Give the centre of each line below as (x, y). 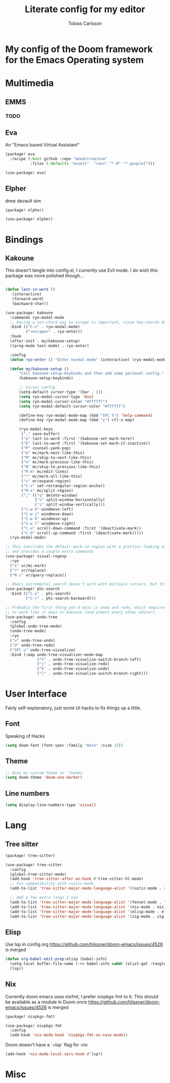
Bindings (24, 240)
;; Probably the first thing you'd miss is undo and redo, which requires (86, 607)
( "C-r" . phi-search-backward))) (61, 599)
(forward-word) (28, 299)
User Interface (36, 694)
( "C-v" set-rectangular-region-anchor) (63, 486)
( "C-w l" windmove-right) (48, 523)
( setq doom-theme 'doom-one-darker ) (44, 778)
